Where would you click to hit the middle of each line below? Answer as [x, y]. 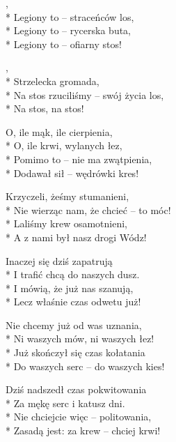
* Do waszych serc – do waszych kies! [85, 366]
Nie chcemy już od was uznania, [74, 325]
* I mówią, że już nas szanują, [70, 288]
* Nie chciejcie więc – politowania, [79, 417]
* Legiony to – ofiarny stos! [64, 44]
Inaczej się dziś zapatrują [59, 260]
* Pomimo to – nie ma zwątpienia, [79, 159]
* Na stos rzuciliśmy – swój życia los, [85, 94]
